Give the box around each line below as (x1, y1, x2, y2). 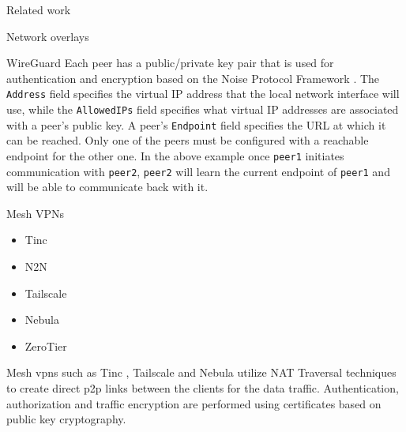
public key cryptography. (6, 411, 126, 427)
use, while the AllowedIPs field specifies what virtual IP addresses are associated (6, 101, 399, 118)
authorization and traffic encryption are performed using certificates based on (6, 395, 382, 411)
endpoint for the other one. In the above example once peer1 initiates (6, 147, 344, 163)
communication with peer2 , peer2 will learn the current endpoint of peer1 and (6, 163, 390, 179)
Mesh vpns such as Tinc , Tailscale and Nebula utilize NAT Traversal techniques (6, 364, 397, 381)
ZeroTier (24, 337, 67, 354)
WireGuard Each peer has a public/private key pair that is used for (6, 54, 334, 71)
